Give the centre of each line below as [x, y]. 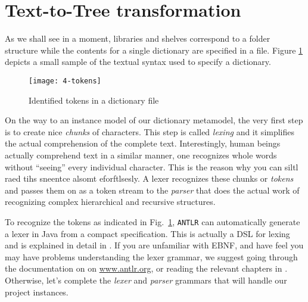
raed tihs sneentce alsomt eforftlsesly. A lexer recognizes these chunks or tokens [149, 178]
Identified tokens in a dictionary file [94, 100]
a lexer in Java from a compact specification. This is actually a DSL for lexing [147, 233]
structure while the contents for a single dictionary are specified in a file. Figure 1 [154, 50]
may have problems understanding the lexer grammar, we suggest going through [151, 256]
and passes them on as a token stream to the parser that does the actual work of [152, 190]
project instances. [37, 292]
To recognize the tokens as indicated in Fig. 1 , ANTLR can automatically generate [153, 221]
